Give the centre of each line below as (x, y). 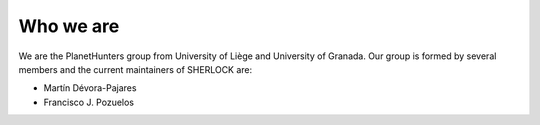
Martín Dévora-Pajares (90, 88)
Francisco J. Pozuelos (89, 102)
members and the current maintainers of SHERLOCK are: (135, 69)
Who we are (69, 26)
